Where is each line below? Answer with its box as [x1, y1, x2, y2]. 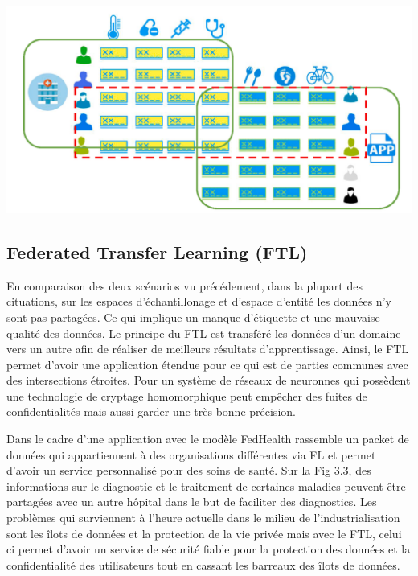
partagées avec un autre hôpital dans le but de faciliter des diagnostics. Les [6, 493, 377, 510]
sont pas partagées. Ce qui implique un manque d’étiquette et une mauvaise [6, 308, 380, 325]
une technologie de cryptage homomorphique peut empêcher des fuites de [6, 387, 367, 404]
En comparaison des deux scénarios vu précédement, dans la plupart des [6, 277, 363, 294]
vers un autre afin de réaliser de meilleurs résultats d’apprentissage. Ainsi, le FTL [6, 340, 409, 357]
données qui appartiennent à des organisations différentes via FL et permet [6, 446, 376, 463]
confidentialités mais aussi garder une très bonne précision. [6, 403, 296, 420]
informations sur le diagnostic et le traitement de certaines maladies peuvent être [6, 477, 406, 494]
